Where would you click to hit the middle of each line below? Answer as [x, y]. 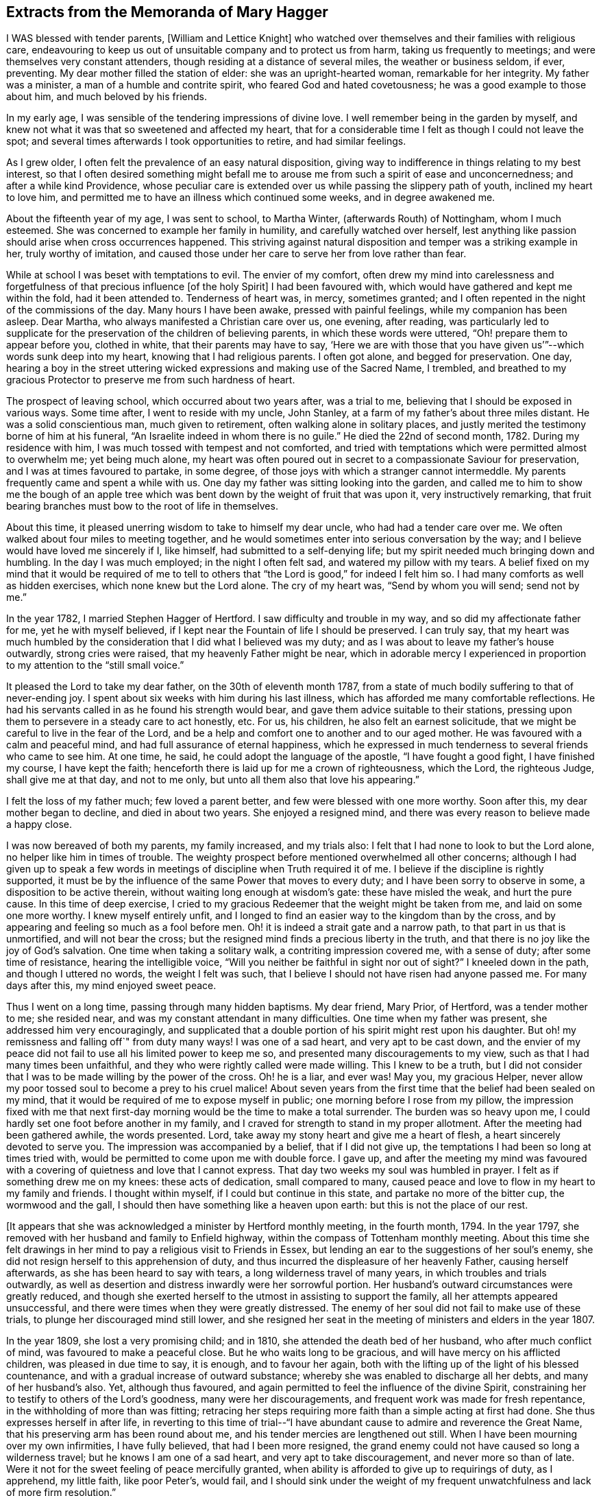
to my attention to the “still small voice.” [95, 665]
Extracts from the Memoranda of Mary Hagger [167, 12]
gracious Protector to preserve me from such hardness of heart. [151, 380]
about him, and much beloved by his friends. [107, 97]
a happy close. [39, 824]
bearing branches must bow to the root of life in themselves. [142, 506]
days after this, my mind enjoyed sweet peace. [111, 986]
